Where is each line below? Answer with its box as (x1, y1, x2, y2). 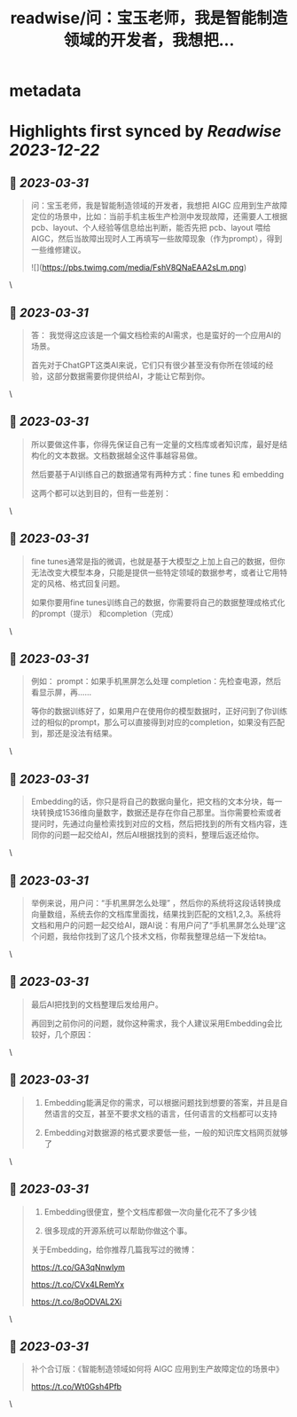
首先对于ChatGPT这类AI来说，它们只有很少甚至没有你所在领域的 (30, 360, 266, 370)
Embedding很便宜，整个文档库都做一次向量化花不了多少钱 (43, 1206, 257, 1216)
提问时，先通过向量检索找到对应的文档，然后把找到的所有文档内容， (30, 818, 280, 830)
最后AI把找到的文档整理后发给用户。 (30, 999, 164, 1010)
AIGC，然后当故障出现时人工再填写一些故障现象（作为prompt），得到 (30, 233, 283, 244)
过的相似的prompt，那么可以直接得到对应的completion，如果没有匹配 (30, 717, 285, 728)
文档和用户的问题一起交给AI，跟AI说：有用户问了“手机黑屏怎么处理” (30, 920, 278, 931)
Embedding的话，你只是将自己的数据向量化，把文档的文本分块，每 (30, 796, 275, 807)
